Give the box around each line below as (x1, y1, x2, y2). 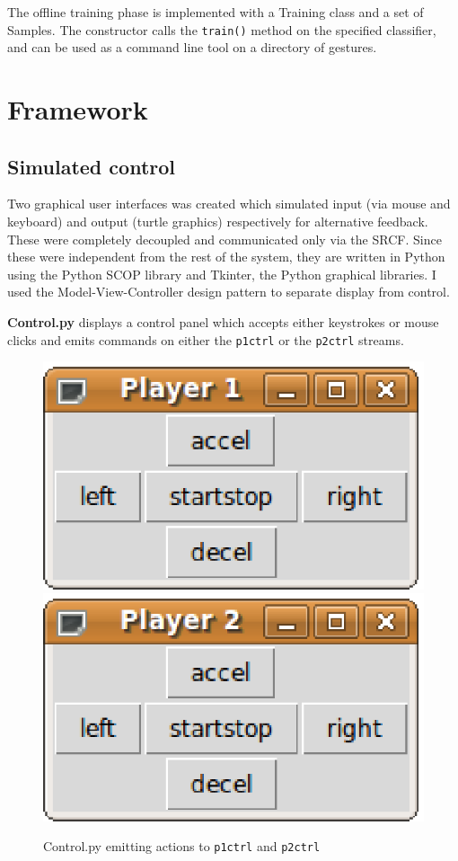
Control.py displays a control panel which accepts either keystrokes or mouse (7, 312, 439, 331)
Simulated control (7, 152, 176, 180)
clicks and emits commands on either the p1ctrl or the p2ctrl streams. (7, 330, 404, 349)
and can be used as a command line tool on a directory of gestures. (7, 38, 377, 57)
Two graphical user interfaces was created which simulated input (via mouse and (7, 194, 451, 213)
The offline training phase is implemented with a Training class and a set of (7, 3, 424, 21)
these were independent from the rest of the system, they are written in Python (7, 247, 445, 266)
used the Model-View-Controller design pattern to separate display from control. (7, 282, 450, 301)
